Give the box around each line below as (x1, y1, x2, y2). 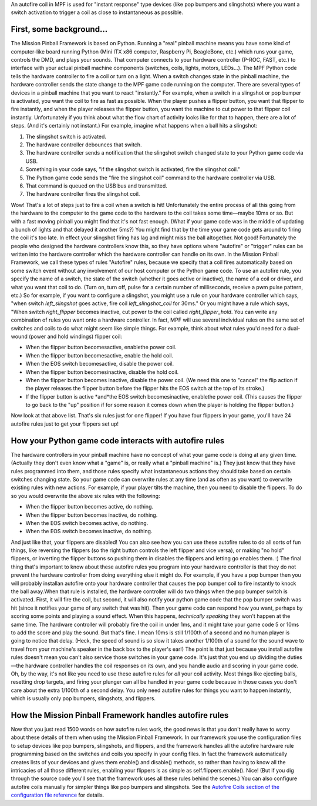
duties (287, 654, 302, 661)
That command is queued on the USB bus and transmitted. (25, 182, 167, 189)
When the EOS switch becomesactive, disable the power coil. (25, 360, 174, 367)
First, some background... (11, 24, 108, 35)
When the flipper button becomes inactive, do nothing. (25, 511, 158, 519)
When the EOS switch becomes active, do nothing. (25, 519, 149, 526)
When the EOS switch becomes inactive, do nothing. (25, 528, 153, 535)
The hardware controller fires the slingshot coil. (25, 190, 140, 198)
